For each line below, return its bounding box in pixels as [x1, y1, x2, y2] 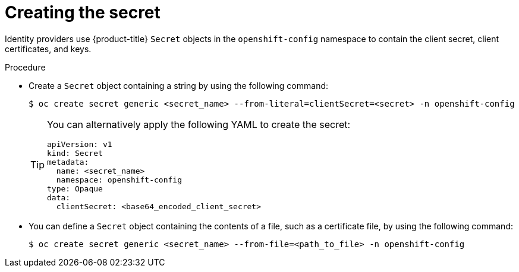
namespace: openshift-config [56, 175, 182, 184]
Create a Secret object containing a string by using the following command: [29, 80, 329, 91]
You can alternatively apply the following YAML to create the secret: [47, 118, 351, 130]
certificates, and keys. [5, 43, 92, 54]
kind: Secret [47, 148, 103, 158]
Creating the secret [5, 2, 161, 23]
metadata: [47, 157, 89, 167]
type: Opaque [47, 184, 103, 193]
